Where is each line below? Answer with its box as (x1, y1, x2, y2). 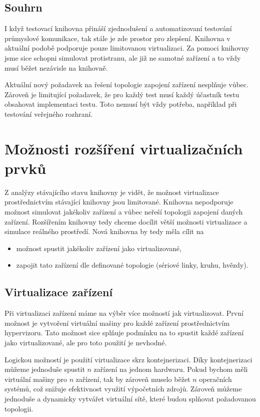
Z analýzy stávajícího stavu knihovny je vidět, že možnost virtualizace (4, 186, 219, 197)
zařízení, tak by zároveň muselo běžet (75, 373, 190, 384)
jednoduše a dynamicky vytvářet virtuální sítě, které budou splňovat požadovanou (4, 393, 256, 403)
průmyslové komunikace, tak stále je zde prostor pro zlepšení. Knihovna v (4, 33, 230, 43)
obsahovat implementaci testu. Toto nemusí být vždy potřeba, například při (4, 99, 237, 109)
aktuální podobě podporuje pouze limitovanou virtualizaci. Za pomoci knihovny (4, 43, 249, 53)
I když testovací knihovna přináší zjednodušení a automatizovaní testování (4, 23, 232, 34)
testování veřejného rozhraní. (4, 108, 93, 119)
